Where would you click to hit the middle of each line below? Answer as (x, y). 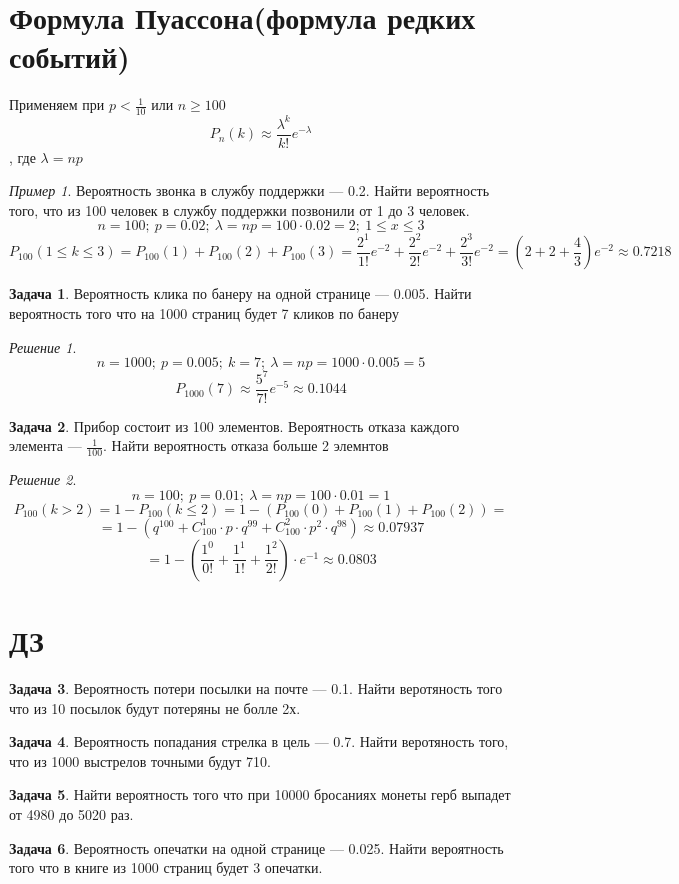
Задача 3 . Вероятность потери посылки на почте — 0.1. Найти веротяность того (256, 687)
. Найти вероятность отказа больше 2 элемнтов (246, 445)
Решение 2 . (43, 479)
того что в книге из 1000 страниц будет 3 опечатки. (166, 867)
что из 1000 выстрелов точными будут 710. (140, 760)
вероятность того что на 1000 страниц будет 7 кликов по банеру (204, 313)
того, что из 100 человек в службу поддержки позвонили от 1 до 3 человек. (239, 209)
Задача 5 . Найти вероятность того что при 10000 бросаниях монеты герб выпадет (260, 794)
